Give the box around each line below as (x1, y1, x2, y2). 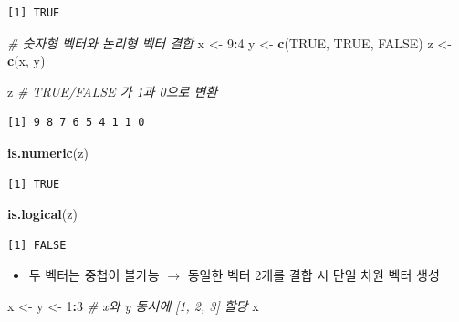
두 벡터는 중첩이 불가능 (28, 265, 160, 285)
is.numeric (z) (7, 142, 89, 161)
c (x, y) (7, 51, 46, 70)
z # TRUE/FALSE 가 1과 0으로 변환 (7, 81, 218, 100)
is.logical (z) (7, 204, 78, 223)
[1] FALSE (7, 238, 67, 252)
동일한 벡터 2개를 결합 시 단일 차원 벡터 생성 (187, 265, 440, 285)
